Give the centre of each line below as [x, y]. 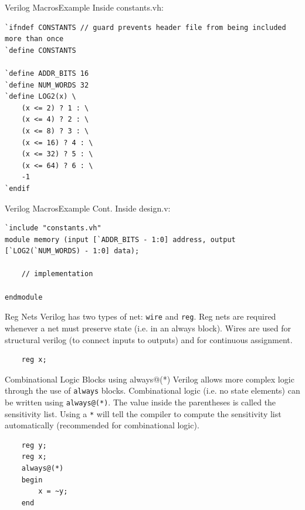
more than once [34, 39]
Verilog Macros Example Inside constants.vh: [84, 7]
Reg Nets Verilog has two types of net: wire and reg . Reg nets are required [140, 316]
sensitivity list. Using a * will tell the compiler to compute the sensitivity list [143, 413]
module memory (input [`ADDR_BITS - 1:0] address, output [120, 239]
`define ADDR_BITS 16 [47, 73]
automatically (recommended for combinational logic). [102, 425]
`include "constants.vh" [53, 228]
